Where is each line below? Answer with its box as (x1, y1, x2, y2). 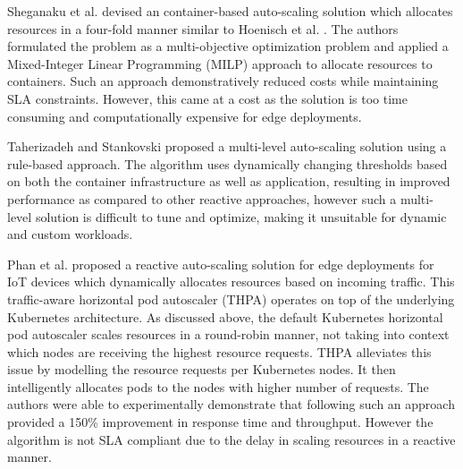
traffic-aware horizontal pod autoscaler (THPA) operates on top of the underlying (7, 289, 455, 308)
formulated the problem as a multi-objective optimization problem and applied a (7, 37, 449, 55)
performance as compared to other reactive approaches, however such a (7, 189, 397, 208)
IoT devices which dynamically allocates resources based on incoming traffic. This (7, 272, 455, 291)
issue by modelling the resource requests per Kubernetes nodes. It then (7, 360, 396, 379)
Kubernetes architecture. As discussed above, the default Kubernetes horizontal (7, 307, 443, 326)
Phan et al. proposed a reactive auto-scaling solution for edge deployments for (7, 254, 434, 273)
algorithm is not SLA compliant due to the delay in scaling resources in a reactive (7, 430, 456, 448)
